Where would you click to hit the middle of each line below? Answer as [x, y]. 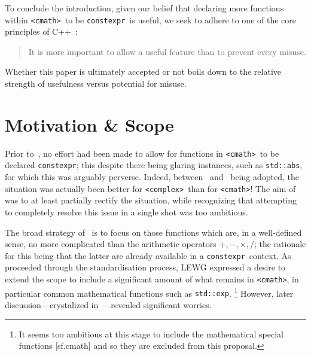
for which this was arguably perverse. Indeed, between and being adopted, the [152, 177]
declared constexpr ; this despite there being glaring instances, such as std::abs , [154, 165]
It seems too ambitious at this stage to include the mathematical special [151, 334]
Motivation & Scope [89, 124]
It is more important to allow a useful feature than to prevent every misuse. [167, 51]
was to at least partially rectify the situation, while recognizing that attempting [151, 200]
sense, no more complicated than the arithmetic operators [111, 244]
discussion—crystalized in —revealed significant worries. [108, 304]
